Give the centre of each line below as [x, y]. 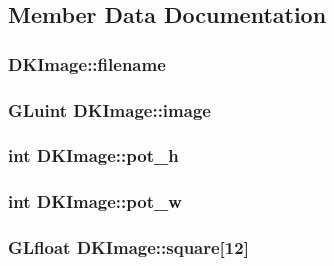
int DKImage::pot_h [93, 155]
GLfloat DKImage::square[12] [128, 247]
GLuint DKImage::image [109, 109]
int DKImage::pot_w [95, 201]
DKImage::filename [87, 63]
